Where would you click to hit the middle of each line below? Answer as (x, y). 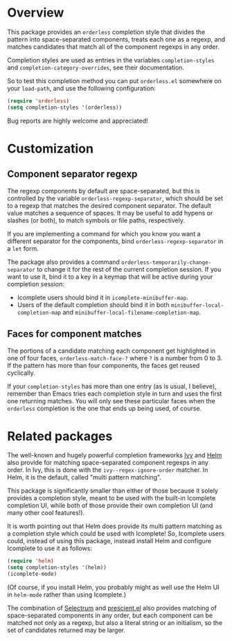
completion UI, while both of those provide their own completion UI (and (110, 506)
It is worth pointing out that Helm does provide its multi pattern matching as (115, 526)
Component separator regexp (72, 174)
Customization (50, 149)
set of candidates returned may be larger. (66, 630)
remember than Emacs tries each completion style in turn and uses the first (115, 394)
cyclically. (21, 373)
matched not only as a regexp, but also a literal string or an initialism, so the (115, 623)
